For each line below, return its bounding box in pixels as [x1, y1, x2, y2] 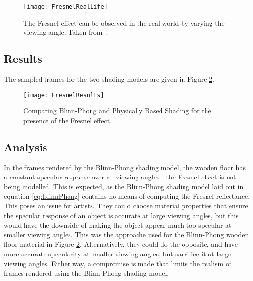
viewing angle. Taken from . [23, 27, 108, 37]
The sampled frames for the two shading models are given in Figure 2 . [4, 74, 214, 84]
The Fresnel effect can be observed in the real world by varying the [23, 17, 225, 27]
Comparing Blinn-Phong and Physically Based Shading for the [23, 105, 211, 116]
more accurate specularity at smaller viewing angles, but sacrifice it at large [4, 249, 231, 259]
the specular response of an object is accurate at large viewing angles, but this [4, 210, 239, 220]
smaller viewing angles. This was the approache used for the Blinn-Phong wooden [4, 229, 249, 239]
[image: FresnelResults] [23, 91, 104, 99]
